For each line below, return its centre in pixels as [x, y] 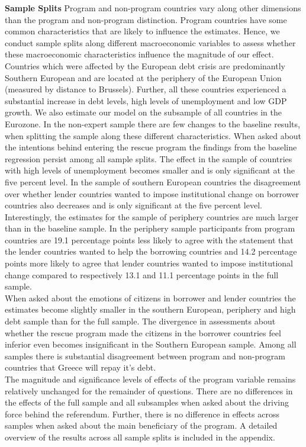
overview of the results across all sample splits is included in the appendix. [140, 437]
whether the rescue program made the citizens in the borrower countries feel [143, 332]
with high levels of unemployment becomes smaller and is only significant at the [150, 170]
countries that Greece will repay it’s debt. [80, 367]
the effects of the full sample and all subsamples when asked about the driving [147, 402]
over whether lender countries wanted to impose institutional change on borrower [152, 193]
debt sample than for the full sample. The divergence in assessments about [140, 321]
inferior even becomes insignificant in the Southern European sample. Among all [151, 344]
